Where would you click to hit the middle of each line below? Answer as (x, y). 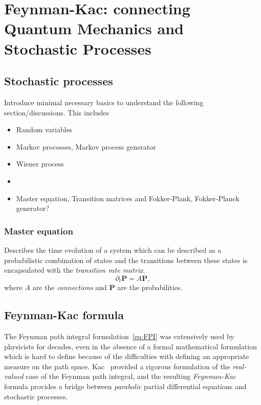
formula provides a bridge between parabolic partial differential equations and (125, 386)
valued (14, 376)
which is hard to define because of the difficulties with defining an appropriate (127, 356)
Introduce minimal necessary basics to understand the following (104, 102)
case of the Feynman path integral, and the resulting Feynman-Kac (131, 376)
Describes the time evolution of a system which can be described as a (113, 249)
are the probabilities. (150, 287)
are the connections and (70, 287)
